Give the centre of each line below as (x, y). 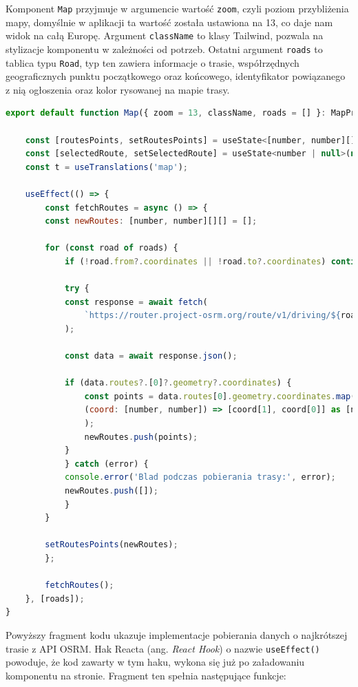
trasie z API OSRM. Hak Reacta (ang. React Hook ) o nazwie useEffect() (163, 648)
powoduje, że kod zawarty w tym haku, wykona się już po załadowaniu (155, 662)
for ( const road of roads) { (112, 248)
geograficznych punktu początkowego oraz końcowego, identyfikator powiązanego (176, 76)
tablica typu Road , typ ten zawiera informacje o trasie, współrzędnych (152, 62)
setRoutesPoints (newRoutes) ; (112, 545)
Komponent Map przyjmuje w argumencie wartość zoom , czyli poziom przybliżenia (177, 8)
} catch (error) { (106, 464)
